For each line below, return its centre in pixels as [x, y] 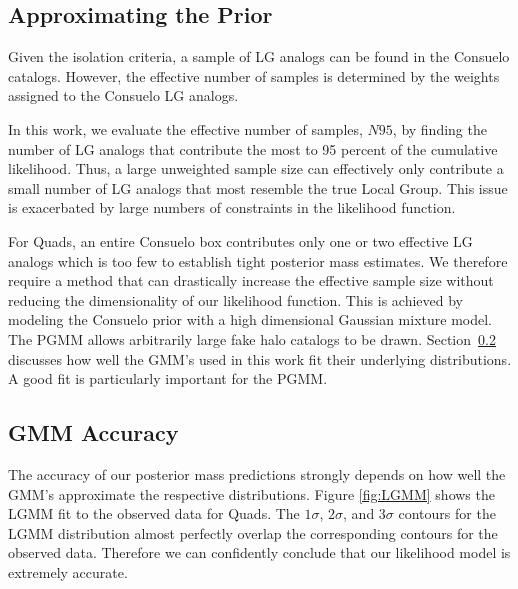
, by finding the [439, 128]
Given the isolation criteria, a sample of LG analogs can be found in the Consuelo [259, 56]
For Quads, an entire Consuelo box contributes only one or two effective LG [240, 240]
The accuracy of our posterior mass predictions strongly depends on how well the [257, 473]
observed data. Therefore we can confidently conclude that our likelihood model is [259, 552]
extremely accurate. [68, 571]
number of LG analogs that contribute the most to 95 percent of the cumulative [253, 148]
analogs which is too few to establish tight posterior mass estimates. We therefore [258, 260]
